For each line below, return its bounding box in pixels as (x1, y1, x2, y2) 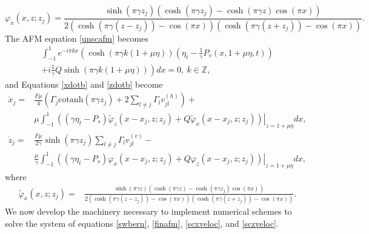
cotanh (58, 96, 84, 105)
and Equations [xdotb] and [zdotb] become (5, 77, 163, 90)
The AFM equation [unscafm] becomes (5, 31, 148, 44)
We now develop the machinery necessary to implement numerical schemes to (5, 205, 292, 217)
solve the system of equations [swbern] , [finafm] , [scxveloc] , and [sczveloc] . (5, 216, 279, 229)
